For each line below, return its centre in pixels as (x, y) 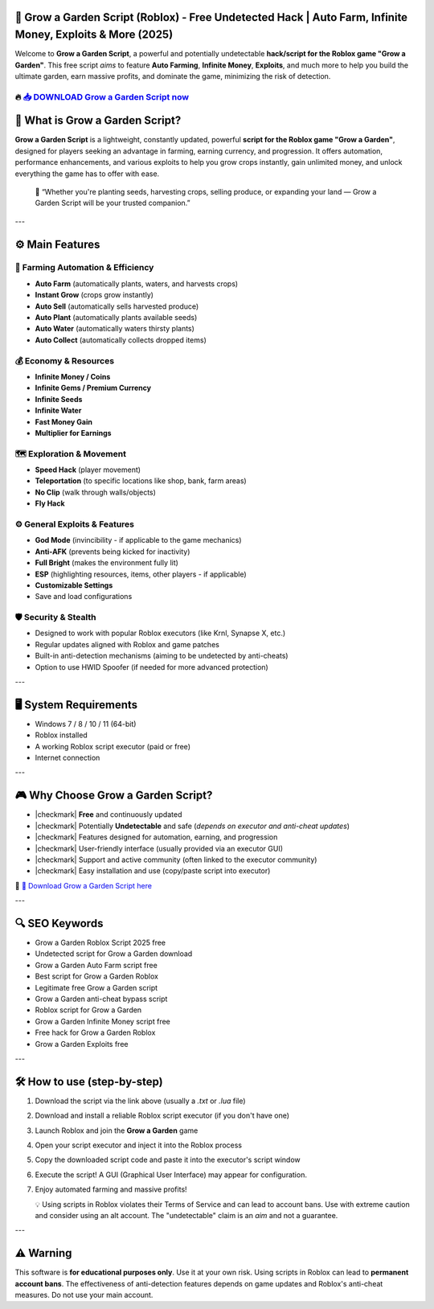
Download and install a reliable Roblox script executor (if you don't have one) (162, 1116)
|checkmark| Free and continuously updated (108, 815)
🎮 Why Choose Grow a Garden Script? (114, 796)
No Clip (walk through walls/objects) (96, 492)
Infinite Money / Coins (73, 376)
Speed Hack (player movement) (88, 470)
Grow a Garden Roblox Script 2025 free (100, 943)
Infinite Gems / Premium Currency (93, 388)
